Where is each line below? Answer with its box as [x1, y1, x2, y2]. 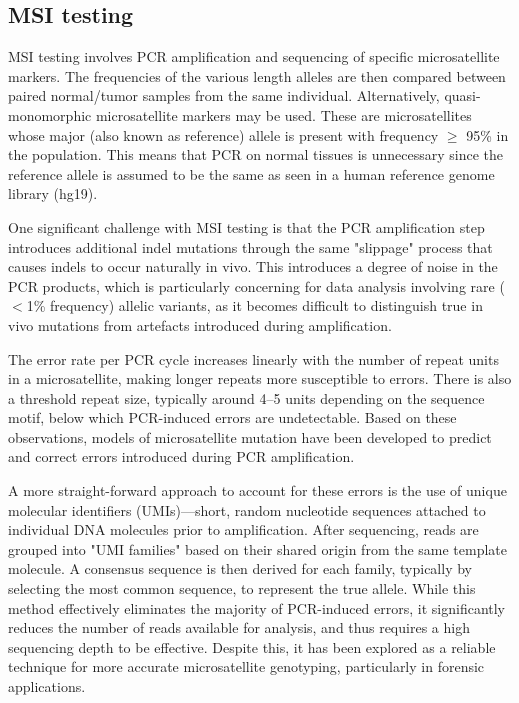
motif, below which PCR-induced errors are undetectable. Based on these [8, 407, 457, 428]
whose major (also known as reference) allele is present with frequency [8, 124, 439, 145]
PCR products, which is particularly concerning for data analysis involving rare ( [8, 275, 505, 296]
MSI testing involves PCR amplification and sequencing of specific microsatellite [8, 46, 500, 67]
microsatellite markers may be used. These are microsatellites [95, 104, 472, 125]
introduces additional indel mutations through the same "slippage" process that [8, 236, 493, 257]
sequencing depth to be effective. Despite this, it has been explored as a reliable [8, 636, 496, 657]
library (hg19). [8, 183, 98, 204]
